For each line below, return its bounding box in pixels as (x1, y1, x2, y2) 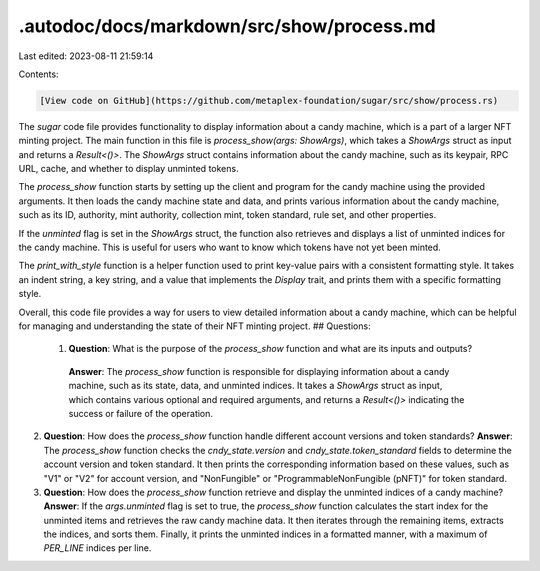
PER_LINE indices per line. (43, 542, 152, 554)
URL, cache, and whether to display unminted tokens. (18, 163, 239, 175)
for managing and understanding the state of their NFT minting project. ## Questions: (18, 320, 371, 332)
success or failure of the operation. (68, 407, 214, 419)
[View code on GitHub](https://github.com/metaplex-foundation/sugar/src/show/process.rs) (39, 95, 499, 106)
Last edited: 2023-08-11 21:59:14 (18, 50, 154, 62)
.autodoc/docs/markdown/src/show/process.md (18, 15, 436, 37)
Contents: (18, 68, 59, 80)
